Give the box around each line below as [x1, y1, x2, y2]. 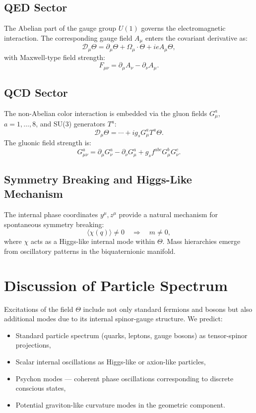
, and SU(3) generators [36, 118, 106, 129]
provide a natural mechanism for [119, 209, 218, 220]
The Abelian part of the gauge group [4, 23, 117, 33]
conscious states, [15, 383, 66, 393]
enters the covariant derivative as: [145, 32, 248, 43]
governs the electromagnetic [141, 23, 226, 33]
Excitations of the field [4, 303, 73, 314]
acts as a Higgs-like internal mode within [30, 236, 155, 246]
